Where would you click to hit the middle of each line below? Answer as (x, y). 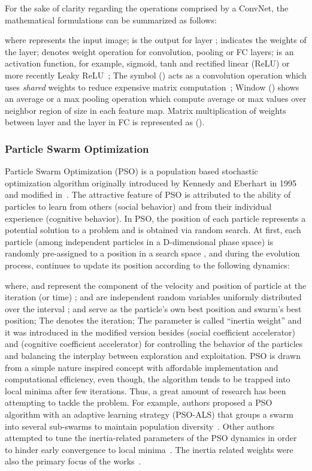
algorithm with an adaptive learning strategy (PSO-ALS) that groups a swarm (149, 414)
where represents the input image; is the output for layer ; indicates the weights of (156, 40)
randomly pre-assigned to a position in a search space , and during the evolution (152, 253)
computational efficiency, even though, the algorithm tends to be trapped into (148, 379)
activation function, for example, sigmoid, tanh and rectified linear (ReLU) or (147, 63)
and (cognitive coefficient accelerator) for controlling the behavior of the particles (154, 344)
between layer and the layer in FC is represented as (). (105, 122)
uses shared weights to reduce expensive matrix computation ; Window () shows (152, 87)
